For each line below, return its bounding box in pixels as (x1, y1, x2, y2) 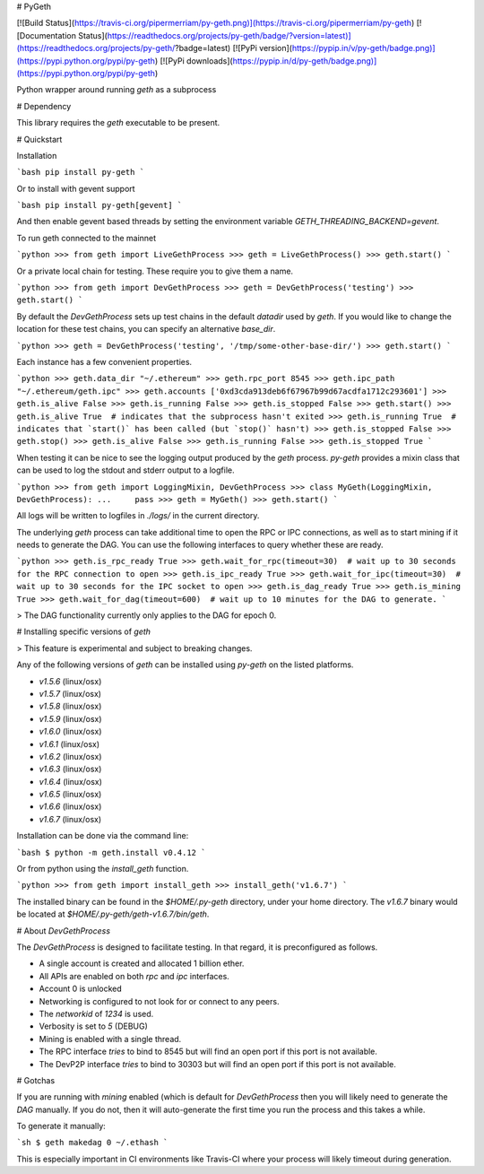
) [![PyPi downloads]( (154, 55, 233, 66)
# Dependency (16, 100, 72, 111)
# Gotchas (16, 1074, 56, 1085)
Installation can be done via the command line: (16, 830, 189, 841)
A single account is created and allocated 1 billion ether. (39, 958, 245, 969)
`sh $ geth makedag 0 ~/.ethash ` (16, 1137, 169, 1148)
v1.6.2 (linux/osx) (39, 751, 102, 761)
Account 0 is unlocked (39, 983, 123, 995)
